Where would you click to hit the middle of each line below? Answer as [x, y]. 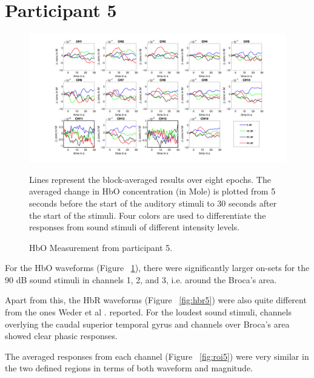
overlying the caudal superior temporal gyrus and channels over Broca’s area [147, 324]
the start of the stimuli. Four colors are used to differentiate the [148, 215]
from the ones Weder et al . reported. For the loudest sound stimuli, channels [148, 312]
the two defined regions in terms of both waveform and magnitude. [129, 368]
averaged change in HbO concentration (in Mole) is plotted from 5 [152, 191]
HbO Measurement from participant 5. [101, 247]
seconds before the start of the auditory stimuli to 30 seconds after [153, 203]
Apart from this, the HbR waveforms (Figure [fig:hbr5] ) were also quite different [156, 300]
